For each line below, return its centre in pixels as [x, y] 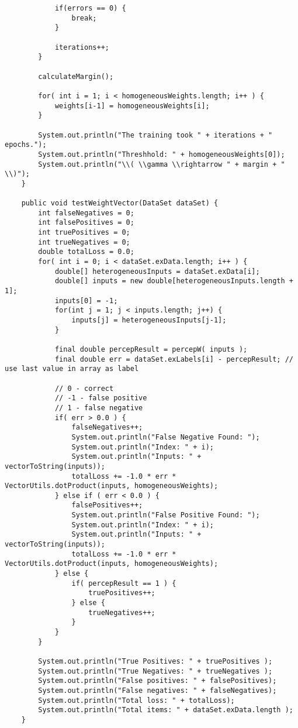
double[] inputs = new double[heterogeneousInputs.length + [174, 281]
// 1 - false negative [99, 408]
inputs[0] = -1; [86, 301]
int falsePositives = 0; [86, 223]
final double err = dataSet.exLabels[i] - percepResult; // [174, 359]
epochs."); [26, 145]
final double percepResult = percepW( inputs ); [151, 349]
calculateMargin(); [76, 76]
